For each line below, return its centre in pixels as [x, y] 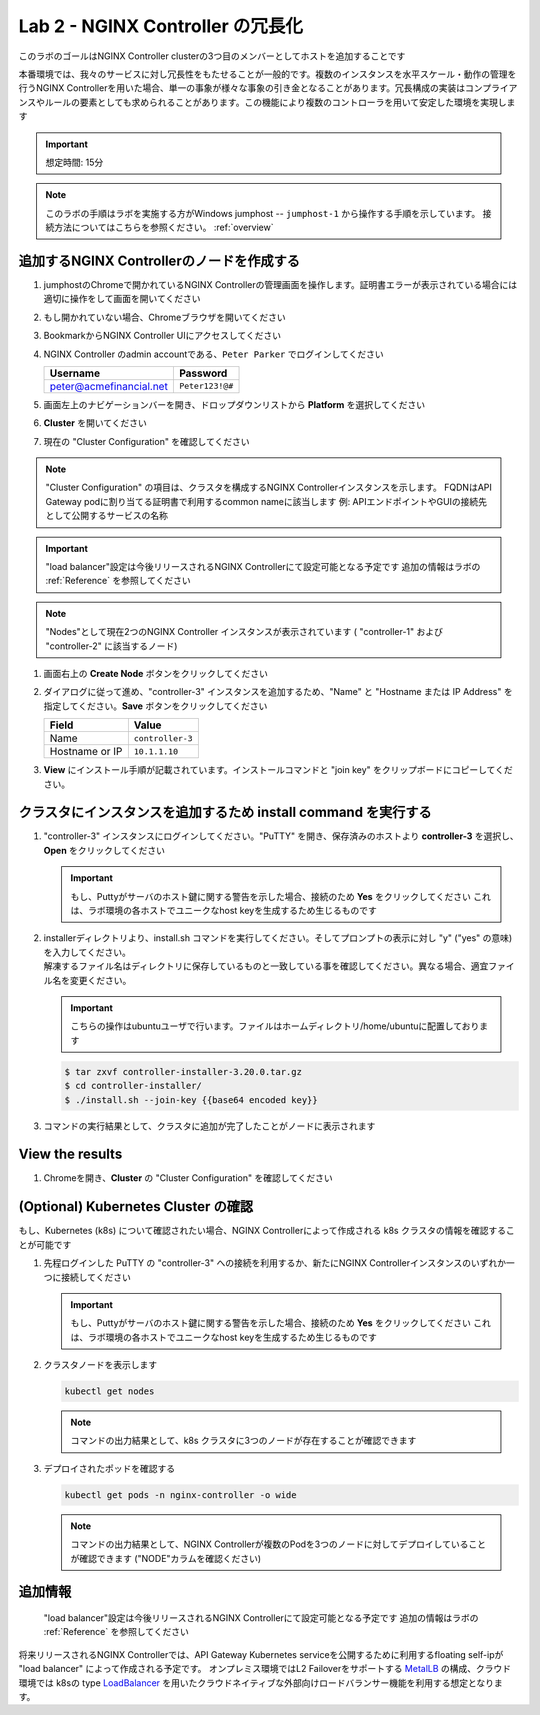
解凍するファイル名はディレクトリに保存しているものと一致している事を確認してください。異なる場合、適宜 [266, 966]
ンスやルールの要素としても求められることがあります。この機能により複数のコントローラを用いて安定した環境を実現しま [267, 102]
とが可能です [45, 1244]
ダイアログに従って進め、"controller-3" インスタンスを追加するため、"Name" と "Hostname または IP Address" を [278, 692]
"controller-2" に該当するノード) [111, 646]
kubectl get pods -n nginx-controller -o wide [180, 1494]
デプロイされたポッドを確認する [109, 1468]
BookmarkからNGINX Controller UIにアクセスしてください [162, 336]
